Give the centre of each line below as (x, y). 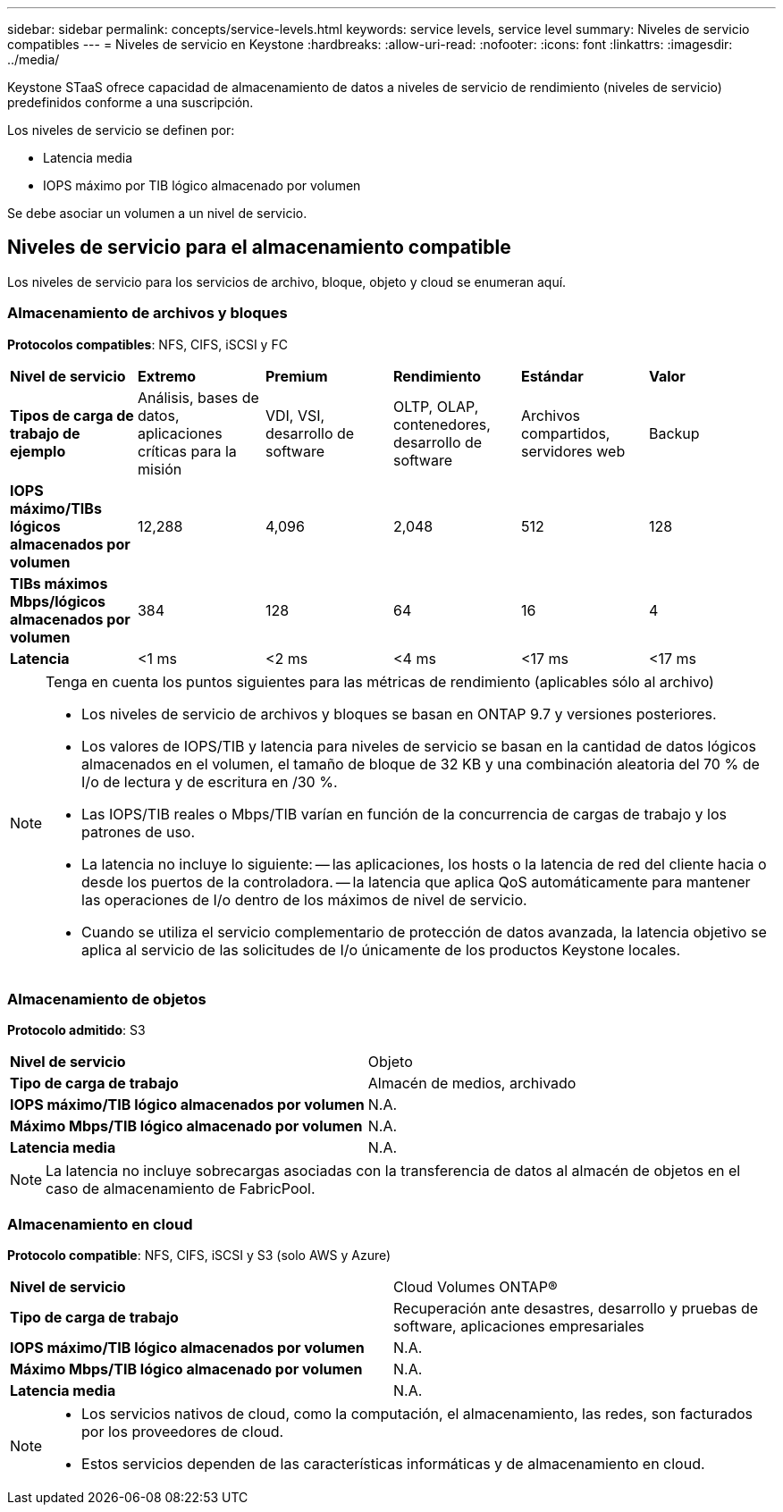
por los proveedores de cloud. (183, 1432)
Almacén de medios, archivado (472, 1084)
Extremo (167, 376)
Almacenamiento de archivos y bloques (147, 313)
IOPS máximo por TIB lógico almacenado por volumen (202, 185)
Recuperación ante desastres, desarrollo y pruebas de (576, 1309)
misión (160, 469)
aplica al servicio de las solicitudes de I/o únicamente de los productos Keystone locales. (381, 949)
